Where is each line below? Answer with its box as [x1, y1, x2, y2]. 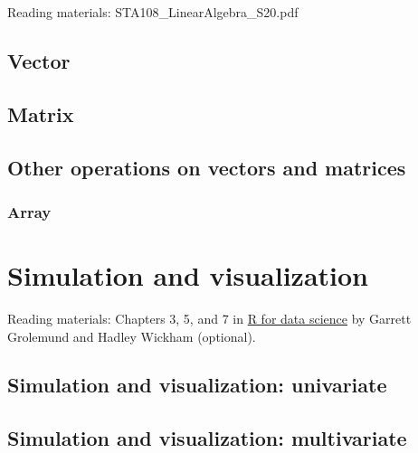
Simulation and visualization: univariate [7, 371, 387, 399]
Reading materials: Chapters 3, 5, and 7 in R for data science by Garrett [7, 308, 412, 327]
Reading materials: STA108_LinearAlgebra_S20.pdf [7, 3, 299, 21]
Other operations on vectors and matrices [7, 153, 406, 181]
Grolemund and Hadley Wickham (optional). [7, 326, 256, 345]
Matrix [7, 99, 74, 127]
